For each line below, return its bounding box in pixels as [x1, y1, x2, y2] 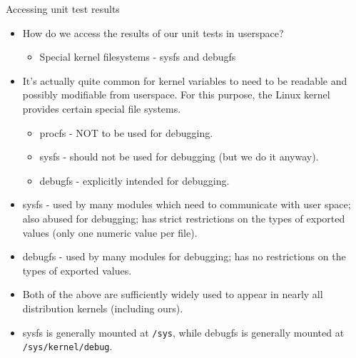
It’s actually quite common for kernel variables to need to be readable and [22, 73, 347, 88]
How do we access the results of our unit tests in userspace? [22, 25, 284, 40]
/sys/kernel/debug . [22, 339, 113, 354]
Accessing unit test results [6, 1, 120, 16]
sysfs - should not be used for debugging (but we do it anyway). [39, 149, 319, 164]
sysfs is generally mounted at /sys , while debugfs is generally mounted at [22, 324, 345, 339]
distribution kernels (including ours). [22, 300, 183, 315]
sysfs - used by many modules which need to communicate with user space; [22, 197, 351, 212]
